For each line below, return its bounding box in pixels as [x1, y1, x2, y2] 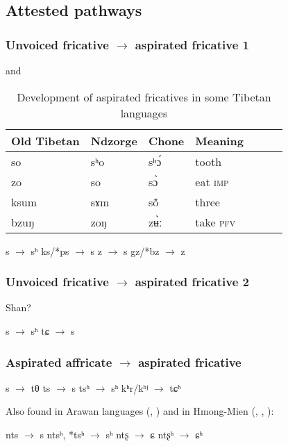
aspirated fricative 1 [135, 35, 249, 53]
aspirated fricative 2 [135, 273, 249, 290]
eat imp [195, 173, 229, 190]
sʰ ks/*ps [31, 243, 69, 258]
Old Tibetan [11, 132, 80, 149]
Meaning [195, 132, 244, 149]
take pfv [195, 213, 235, 230]
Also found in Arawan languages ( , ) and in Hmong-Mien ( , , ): [6, 404, 274, 418]
